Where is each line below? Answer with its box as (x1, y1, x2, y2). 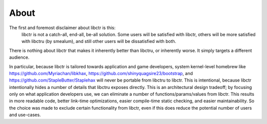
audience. (9, 54, 30, 60)
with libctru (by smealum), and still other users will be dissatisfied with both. (21, 39, 177, 44)
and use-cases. (9, 112, 41, 118)
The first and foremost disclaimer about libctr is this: (9, 25, 116, 31)
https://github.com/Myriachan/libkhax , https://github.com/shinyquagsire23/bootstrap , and (9, 70, 193, 76)
